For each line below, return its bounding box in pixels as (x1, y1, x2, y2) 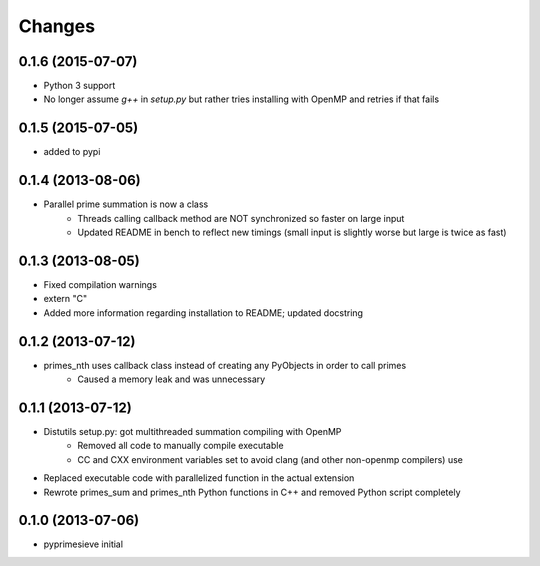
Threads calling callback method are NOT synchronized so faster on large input (77, 212, 405, 224)
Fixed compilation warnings (43, 278, 157, 290)
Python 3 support (43, 80, 116, 92)
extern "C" (43, 293, 88, 305)
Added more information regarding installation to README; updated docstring (43, 306, 364, 319)
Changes (18, 15, 95, 37)
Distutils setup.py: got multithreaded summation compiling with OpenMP (43, 425, 342, 437)
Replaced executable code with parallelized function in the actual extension (43, 472, 355, 484)
